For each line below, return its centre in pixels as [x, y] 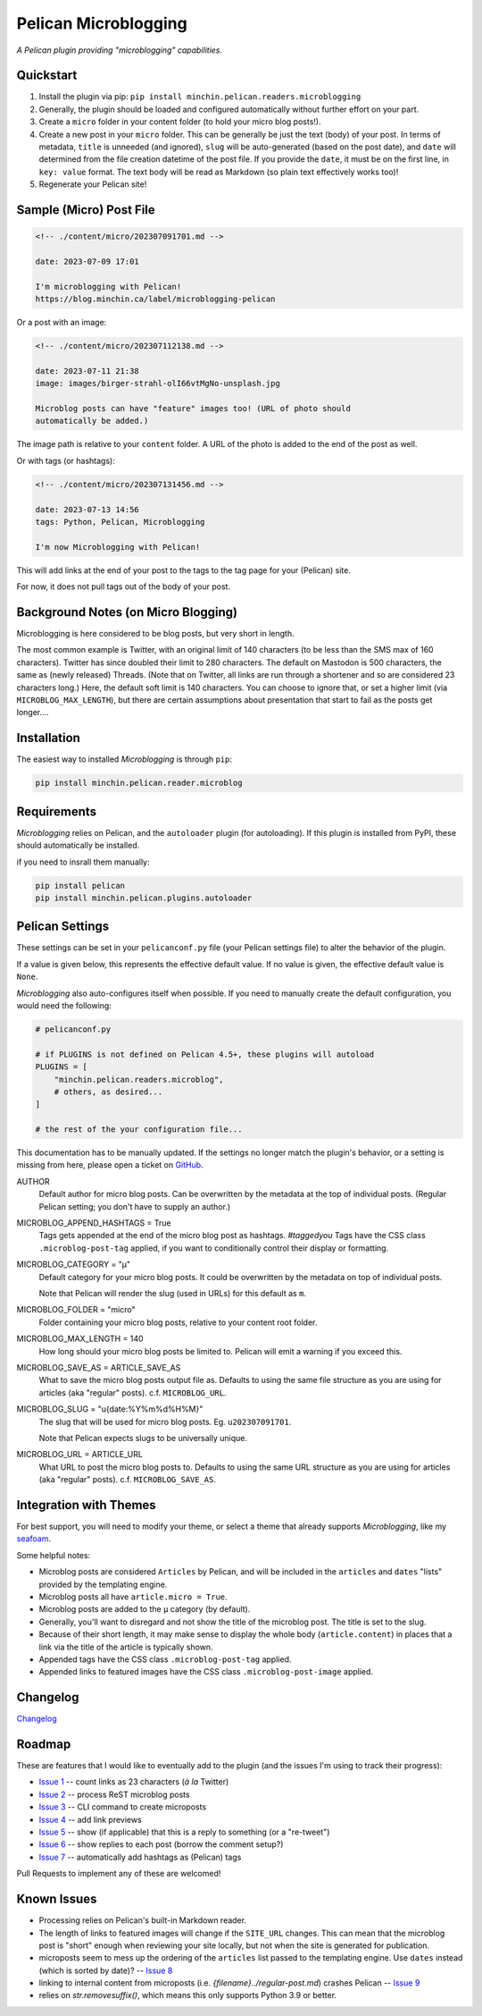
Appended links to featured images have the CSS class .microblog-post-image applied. [206, 1672]
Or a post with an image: [62, 323]
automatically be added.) [92, 421]
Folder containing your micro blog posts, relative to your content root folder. [178, 1322]
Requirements [57, 811]
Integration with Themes [86, 1505]
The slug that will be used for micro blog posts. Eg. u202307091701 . [165, 1421]
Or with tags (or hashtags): [66, 460]
